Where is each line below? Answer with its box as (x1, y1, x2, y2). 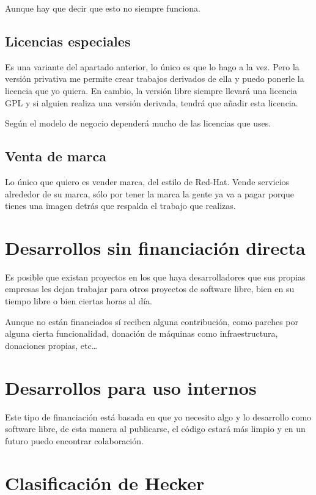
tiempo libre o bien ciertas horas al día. (5, 295, 152, 307)
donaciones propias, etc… (5, 339, 98, 351)
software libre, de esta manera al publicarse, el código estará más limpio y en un (5, 422, 306, 435)
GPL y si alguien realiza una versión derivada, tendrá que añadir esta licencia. (5, 96, 298, 109)
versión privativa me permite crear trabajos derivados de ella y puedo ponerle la (5, 72, 304, 85)
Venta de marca (5, 147, 107, 166)
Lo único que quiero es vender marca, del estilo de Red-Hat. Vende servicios (5, 175, 290, 188)
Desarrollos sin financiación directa (5, 235, 306, 260)
